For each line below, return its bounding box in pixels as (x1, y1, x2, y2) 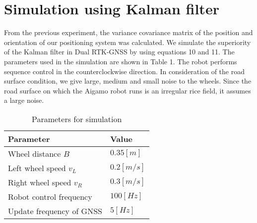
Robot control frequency (8, 190, 92, 202)
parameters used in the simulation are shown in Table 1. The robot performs (4, 56, 237, 66)
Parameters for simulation (31, 113, 122, 125)
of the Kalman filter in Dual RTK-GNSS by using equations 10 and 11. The (4, 46, 235, 57)
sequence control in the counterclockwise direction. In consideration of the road (4, 66, 245, 76)
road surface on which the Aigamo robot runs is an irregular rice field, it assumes (4, 85, 251, 95)
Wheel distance (8, 147, 61, 159)
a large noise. (4, 95, 44, 105)
